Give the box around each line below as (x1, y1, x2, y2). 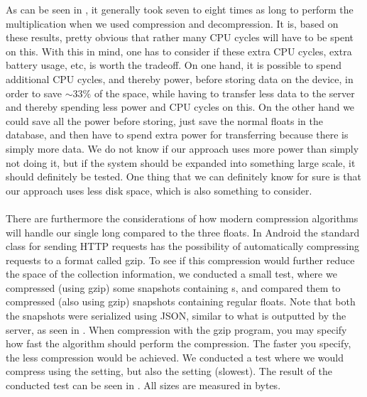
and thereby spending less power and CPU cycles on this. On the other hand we (6, 99, 355, 114)
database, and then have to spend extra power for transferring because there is (6, 127, 349, 142)
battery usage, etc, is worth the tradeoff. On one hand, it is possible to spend (6, 58, 342, 72)
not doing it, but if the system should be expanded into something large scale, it (6, 155, 356, 170)
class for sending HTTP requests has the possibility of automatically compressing (6, 239, 360, 254)
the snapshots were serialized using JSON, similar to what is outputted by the (6, 308, 346, 323)
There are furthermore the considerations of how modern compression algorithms (6, 210, 358, 225)
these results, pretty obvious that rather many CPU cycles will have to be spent (6, 30, 354, 45)
